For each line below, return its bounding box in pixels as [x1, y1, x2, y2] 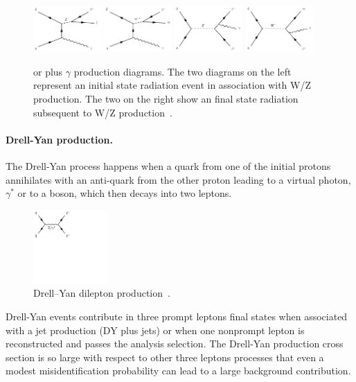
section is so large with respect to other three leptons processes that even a [6, 349, 324, 364]
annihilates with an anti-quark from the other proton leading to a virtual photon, [6, 172, 351, 186]
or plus [33, 64, 63, 78]
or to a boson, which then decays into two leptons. [17, 186, 232, 200]
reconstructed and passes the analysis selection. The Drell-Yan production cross [6, 336, 344, 351]
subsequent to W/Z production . [33, 105, 172, 119]
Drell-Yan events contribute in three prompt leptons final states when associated [6, 309, 348, 323]
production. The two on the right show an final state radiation [33, 92, 299, 106]
